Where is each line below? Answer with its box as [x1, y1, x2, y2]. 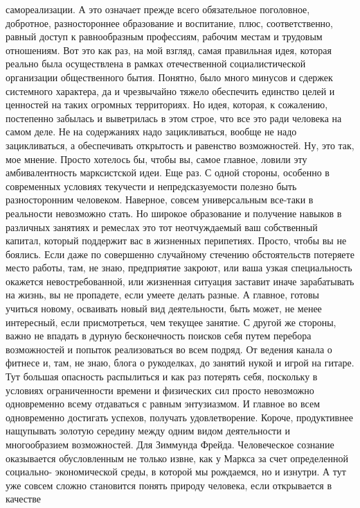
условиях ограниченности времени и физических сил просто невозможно [6, 382, 314, 397]
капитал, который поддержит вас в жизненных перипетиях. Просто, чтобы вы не [6, 233, 347, 248]
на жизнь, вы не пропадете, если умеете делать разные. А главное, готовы [6, 287, 319, 302]
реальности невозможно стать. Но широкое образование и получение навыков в [6, 205, 342, 220]
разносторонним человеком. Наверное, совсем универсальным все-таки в [6, 192, 314, 207]
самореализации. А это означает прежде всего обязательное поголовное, [6, 2, 310, 16]
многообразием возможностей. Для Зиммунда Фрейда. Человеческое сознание [6, 437, 334, 451]
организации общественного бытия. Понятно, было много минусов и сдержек [6, 69, 333, 84]
